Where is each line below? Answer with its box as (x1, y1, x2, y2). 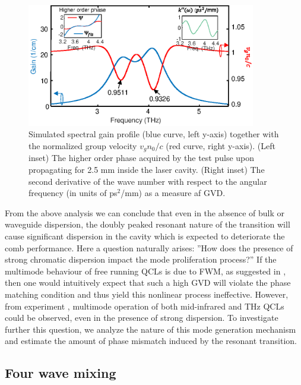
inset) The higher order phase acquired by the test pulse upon (28, 152, 255, 164)
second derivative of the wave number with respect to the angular (28, 175, 267, 187)
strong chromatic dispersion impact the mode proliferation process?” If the (5, 253, 277, 266)
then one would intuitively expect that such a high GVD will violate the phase (5, 276, 291, 289)
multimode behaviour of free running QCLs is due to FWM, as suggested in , (5, 264, 286, 277)
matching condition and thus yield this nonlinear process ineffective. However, (5, 288, 289, 300)
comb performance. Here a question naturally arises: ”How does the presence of (5, 241, 293, 254)
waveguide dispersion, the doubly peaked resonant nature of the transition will (5, 218, 290, 231)
